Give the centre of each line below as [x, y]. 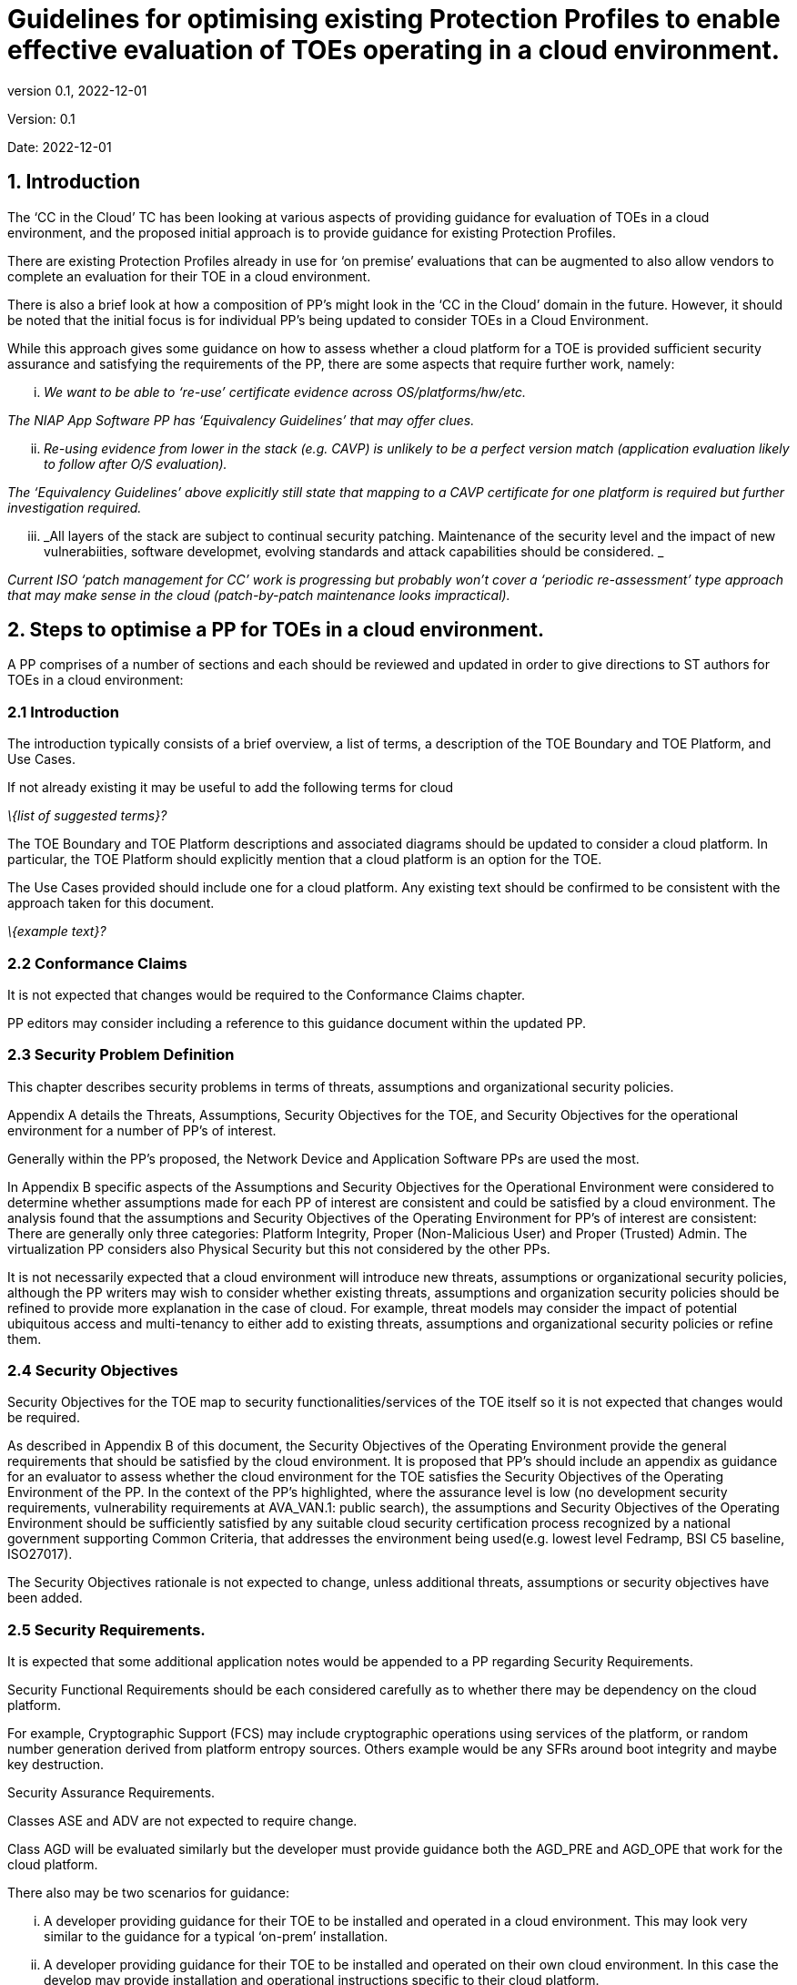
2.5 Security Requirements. [106, 1629]
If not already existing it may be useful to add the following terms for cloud [231, 788]
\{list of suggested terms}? [87, 816]
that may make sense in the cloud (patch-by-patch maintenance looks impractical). [259, 595]
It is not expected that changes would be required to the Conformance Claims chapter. [267, 994]
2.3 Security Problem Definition [121, 1055]
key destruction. [55, 1765]
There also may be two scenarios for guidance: [149, 1893]
